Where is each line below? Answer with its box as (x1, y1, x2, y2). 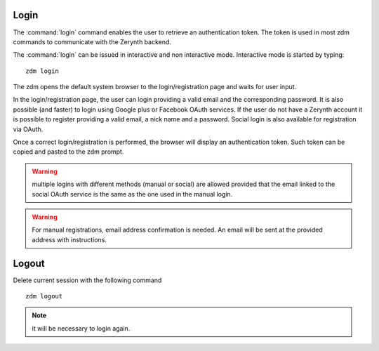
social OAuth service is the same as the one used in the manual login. (32, 190, 233, 198)
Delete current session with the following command (13, 276, 162, 284)
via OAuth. (13, 125, 44, 133)
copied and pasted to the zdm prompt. (13, 147, 124, 156)
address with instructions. (32, 235, 107, 244)
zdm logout (25, 292, 63, 300)
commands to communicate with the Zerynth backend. (13, 37, 172, 46)
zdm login (25, 67, 59, 75)
